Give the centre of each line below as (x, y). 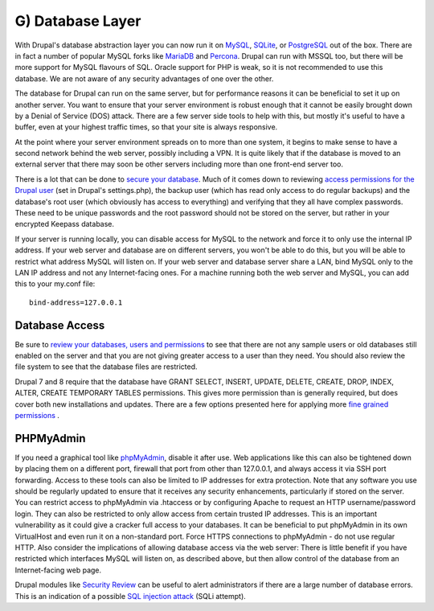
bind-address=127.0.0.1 (76, 302)
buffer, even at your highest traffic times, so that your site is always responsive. (146, 127)
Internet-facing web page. (58, 570)
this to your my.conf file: (55, 284)
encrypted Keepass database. (65, 224)
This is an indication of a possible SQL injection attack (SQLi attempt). (131, 596)
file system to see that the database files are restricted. (106, 367)
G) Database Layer (78, 21)
